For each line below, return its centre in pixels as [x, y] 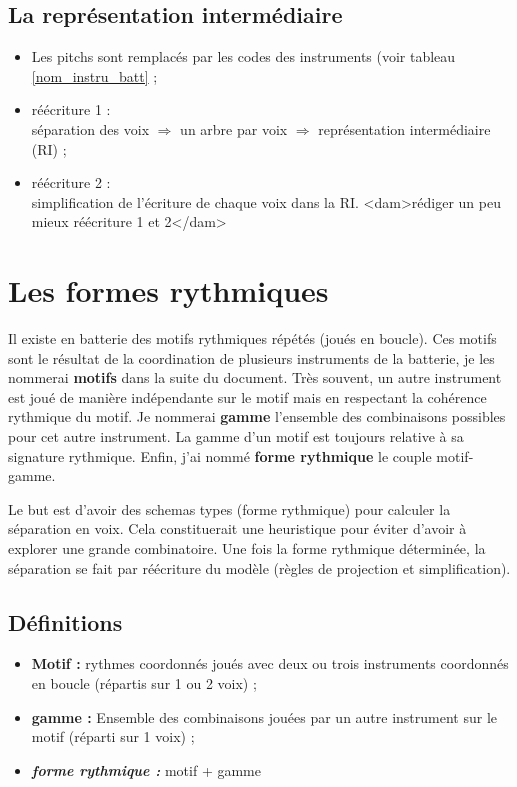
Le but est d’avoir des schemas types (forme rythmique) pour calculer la [229, 508]
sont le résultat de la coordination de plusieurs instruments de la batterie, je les [251, 357]
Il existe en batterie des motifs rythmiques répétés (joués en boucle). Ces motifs [252, 338]
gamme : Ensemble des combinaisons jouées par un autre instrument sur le [264, 716]
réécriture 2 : [71, 182]
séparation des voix [90, 128]
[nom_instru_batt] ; [94, 75]
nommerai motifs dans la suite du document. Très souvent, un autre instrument [255, 377]
